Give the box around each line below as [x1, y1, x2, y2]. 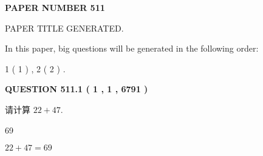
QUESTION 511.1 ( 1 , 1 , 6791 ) [5, 83, 148, 95]
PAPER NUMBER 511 [5, 1, 105, 13]
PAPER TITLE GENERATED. [5, 21, 124, 34]
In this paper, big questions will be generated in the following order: [5, 42, 259, 55]
